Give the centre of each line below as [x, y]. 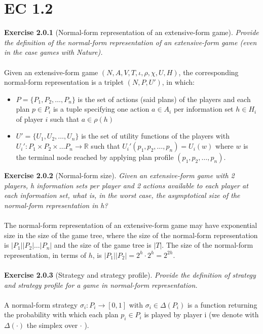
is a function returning [222, 304]
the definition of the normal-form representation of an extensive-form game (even [130, 42]
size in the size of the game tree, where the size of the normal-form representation [131, 235]
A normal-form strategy [41, 304]
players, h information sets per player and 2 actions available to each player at [126, 185]
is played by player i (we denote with [201, 314]
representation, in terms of [45, 255]
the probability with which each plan [61, 314]
